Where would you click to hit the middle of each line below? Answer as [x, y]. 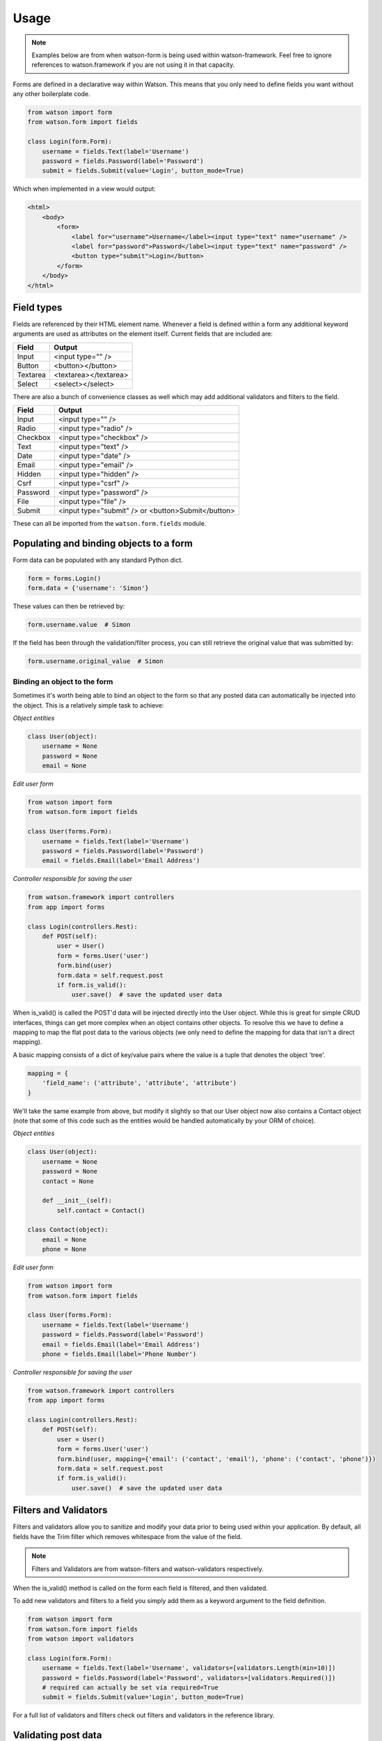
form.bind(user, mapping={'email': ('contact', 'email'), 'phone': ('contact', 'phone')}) [216, 1459]
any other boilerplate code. [51, 94]
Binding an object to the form [63, 681]
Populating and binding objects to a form [103, 544]
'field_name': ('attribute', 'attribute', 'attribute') [140, 1083]
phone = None [64, 1249]
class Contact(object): [68, 1230]
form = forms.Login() [64, 579]
